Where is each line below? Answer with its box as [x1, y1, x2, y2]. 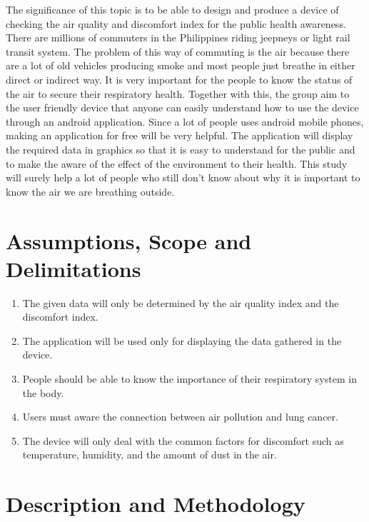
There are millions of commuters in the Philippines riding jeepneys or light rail [6, 30, 350, 45]
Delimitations [6, 254, 141, 283]
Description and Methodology [6, 489, 305, 518]
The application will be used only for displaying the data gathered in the [22, 333, 342, 348]
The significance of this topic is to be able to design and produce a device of [6, 2, 339, 16]
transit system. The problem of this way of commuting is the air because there [6, 44, 350, 59]
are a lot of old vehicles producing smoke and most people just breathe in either [6, 58, 355, 73]
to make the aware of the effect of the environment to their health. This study [6, 156, 348, 171]
